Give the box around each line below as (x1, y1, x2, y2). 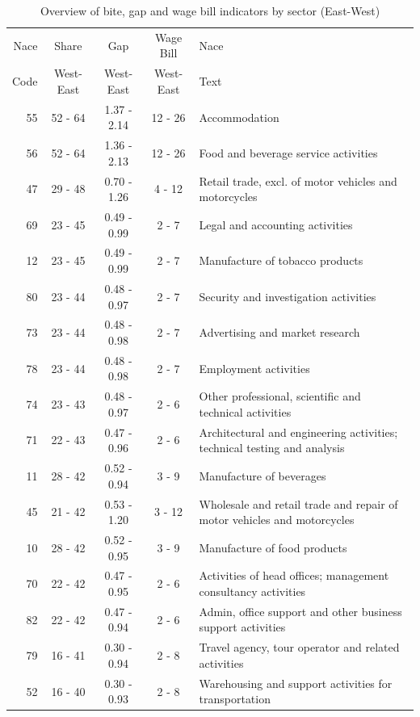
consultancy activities (199, 583, 306, 599)
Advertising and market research (199, 324, 360, 341)
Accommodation (199, 108, 279, 125)
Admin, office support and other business (199, 602, 402, 619)
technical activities (199, 403, 292, 420)
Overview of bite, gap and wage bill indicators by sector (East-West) (40, 2, 380, 19)
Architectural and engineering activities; (199, 423, 398, 440)
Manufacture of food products (199, 539, 347, 556)
